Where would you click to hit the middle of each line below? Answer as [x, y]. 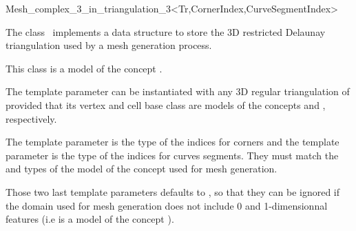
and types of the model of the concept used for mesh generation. [142, 169]
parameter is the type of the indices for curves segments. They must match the [172, 155]
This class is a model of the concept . [84, 68]
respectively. [31, 118]
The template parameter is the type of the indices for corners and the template [172, 142]
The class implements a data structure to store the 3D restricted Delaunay [166, 31]
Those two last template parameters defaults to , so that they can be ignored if [173, 191]
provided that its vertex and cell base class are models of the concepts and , [166, 104]
